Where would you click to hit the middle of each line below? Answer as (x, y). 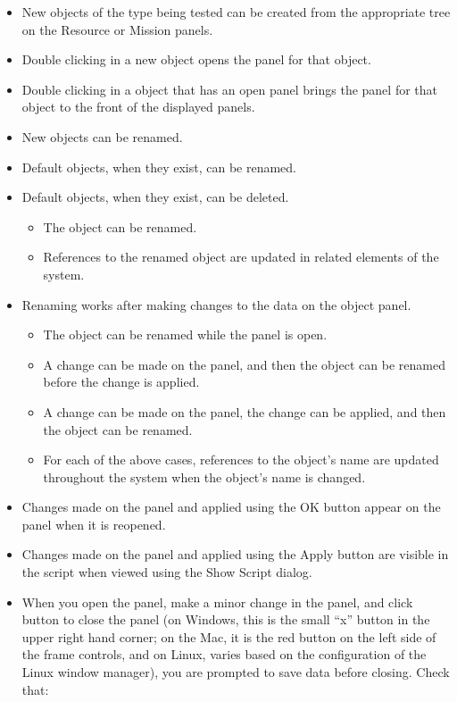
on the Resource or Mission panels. (117, 29)
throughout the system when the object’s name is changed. (204, 476)
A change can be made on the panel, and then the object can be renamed (244, 364)
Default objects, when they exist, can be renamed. (159, 167)
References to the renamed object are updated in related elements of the (241, 257)
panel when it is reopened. (94, 524)
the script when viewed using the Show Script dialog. (167, 572)
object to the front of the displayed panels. (138, 107)
